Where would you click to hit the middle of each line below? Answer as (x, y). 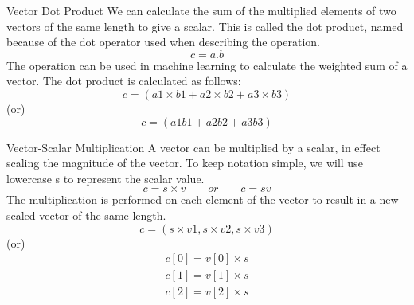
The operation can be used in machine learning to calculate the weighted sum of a (207, 65)
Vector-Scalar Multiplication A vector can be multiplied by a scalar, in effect (193, 147)
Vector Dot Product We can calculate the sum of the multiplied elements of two (201, 10)
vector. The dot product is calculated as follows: (124, 81)
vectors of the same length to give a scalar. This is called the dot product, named (205, 26)
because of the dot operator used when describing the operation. (163, 42)
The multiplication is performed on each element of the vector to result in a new (203, 199)
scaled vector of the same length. (86, 215)
